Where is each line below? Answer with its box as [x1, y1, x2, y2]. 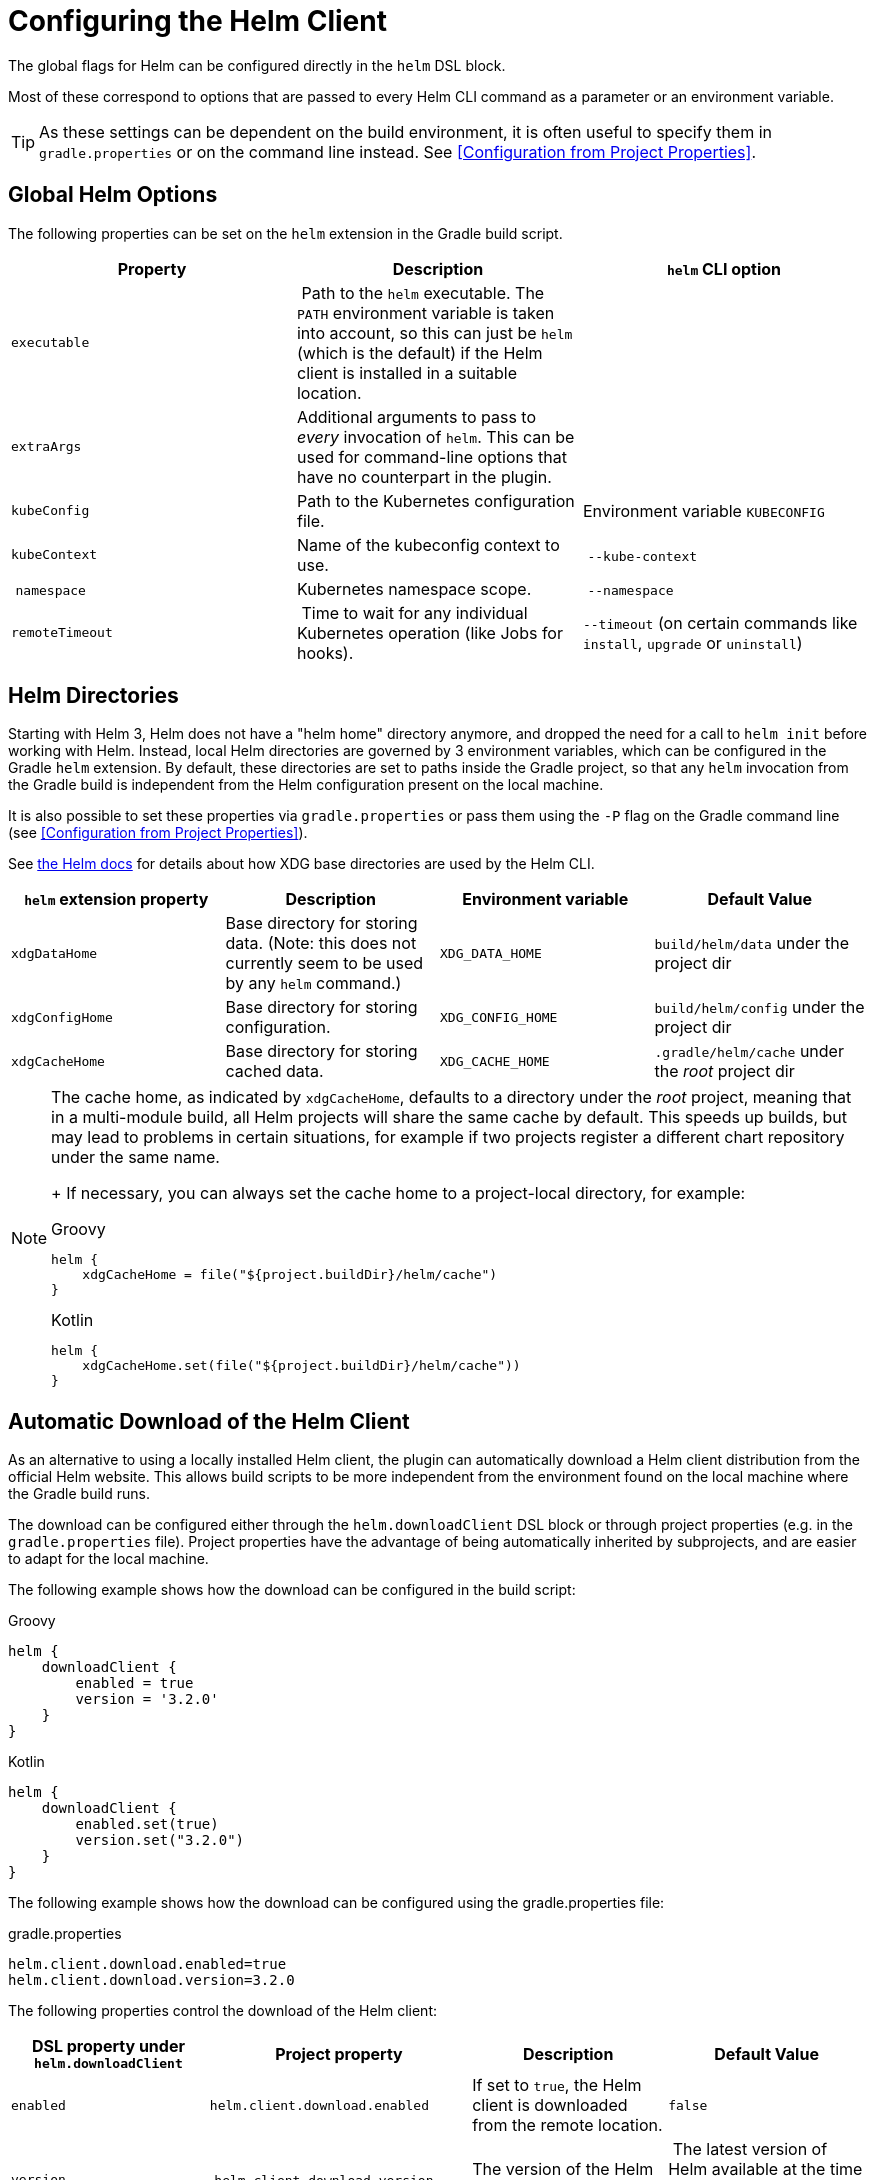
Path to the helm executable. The [301, 282, 545, 303]
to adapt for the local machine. [8, 1550, 209, 1568]
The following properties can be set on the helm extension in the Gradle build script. [8, 224, 563, 242]
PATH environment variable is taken [296, 302, 555, 323]
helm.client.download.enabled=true [8, 1956, 287, 1973]
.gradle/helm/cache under [654, 1041, 844, 1062]
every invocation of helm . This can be [296, 426, 575, 447]
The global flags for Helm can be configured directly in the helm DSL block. [8, 56, 506, 74]
